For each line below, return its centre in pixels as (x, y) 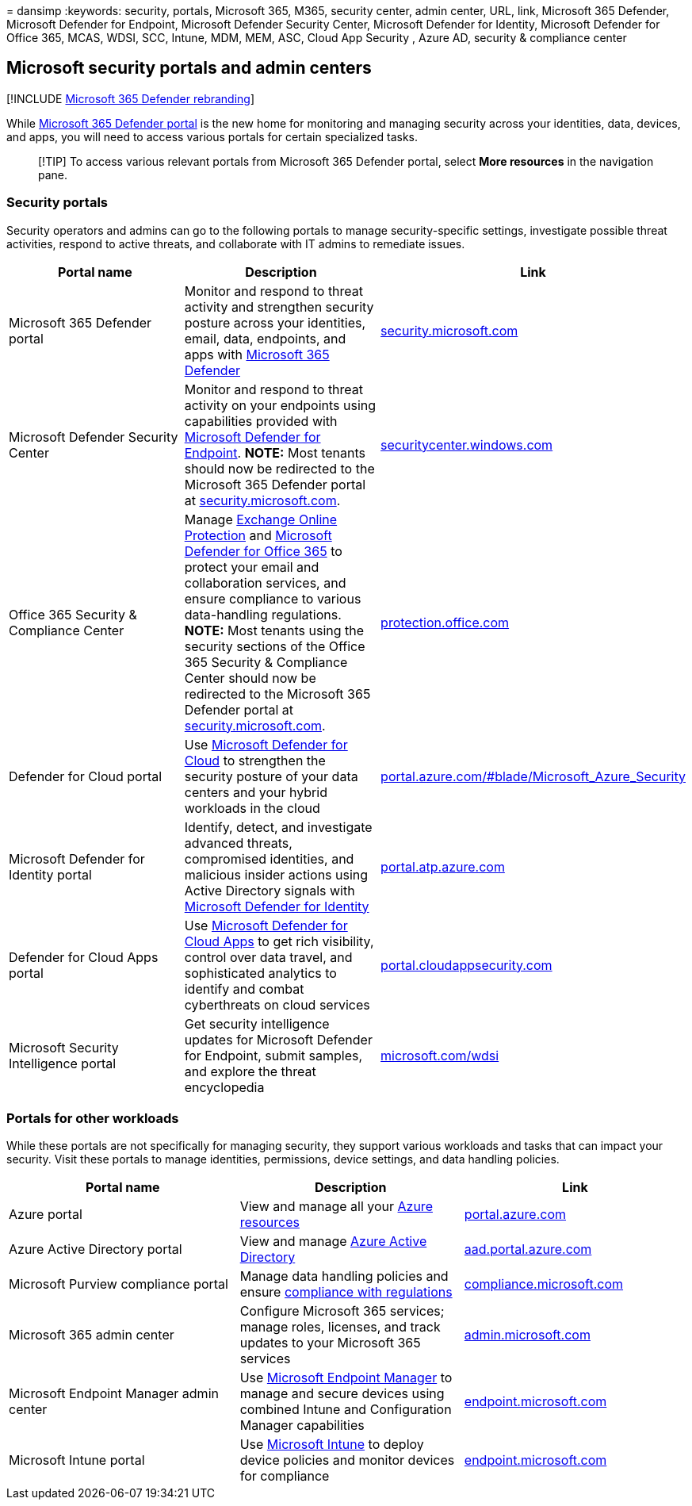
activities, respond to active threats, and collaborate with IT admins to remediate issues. (236, 243)
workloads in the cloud (252, 808)
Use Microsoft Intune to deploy (332, 1445)
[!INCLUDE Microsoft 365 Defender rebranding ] (131, 98)
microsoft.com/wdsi (440, 1055)
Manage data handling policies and (344, 1276)
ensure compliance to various (273, 598)
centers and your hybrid (256, 792)
